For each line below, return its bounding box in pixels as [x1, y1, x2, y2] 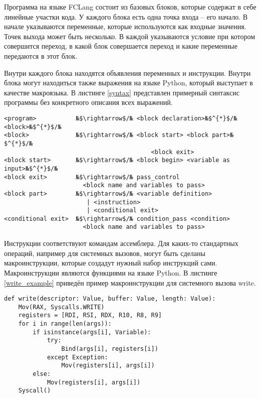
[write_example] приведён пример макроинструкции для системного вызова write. [4, 277, 256, 288]
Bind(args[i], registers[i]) [61, 345, 158, 353]
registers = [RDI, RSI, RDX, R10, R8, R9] [18, 312, 162, 319]
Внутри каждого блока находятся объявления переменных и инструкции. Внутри [4, 67, 251, 78]
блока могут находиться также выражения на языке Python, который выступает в [4, 77, 253, 88]
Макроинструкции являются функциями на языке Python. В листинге [4, 267, 217, 278]
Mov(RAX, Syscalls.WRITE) [18, 303, 105, 311]
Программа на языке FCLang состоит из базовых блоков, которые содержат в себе [4, 2, 256, 12]
